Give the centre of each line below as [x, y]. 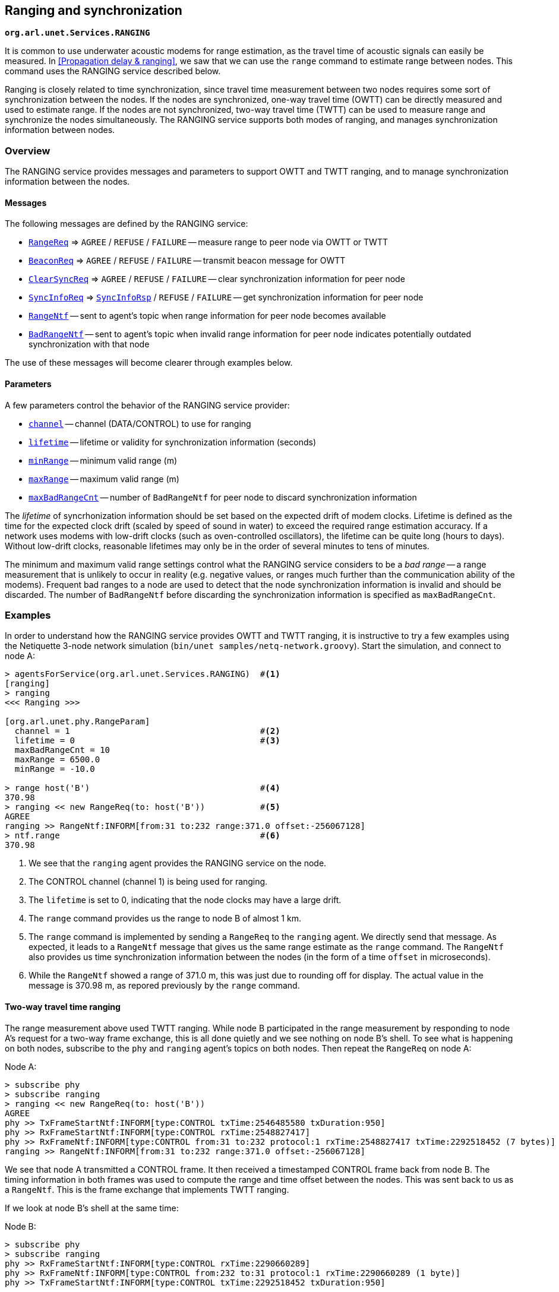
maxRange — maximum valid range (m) [104, 479]
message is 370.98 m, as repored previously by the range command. [164, 986]
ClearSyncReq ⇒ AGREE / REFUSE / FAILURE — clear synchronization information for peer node [217, 279]
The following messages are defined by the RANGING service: [127, 224]
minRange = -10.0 [55, 769]
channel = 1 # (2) [147, 731]
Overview [28, 151]
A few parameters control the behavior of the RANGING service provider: [147, 405]
